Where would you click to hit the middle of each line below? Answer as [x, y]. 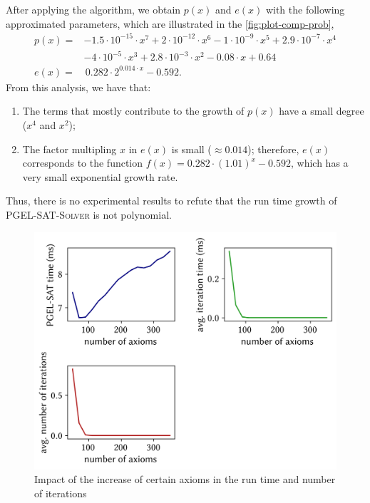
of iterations [61, 493]
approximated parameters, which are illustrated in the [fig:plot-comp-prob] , [170, 23]
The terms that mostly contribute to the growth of [133, 111]
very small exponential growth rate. [100, 176]
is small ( [191, 149]
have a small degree [322, 111]
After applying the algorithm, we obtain [93, 9]
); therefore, [273, 149]
